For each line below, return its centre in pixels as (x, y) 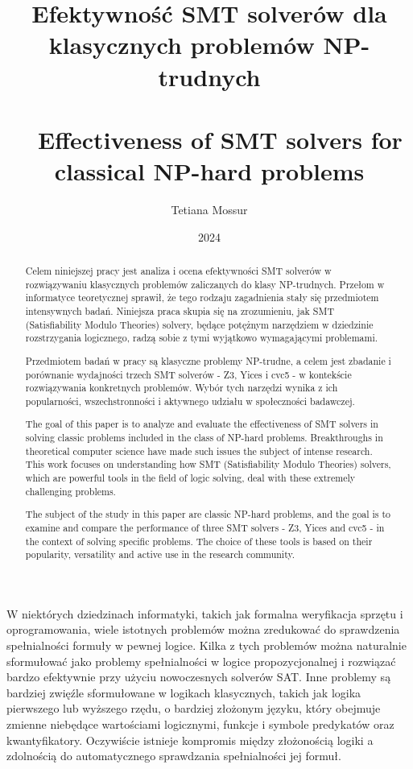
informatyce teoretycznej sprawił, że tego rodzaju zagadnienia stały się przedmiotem (202, 298)
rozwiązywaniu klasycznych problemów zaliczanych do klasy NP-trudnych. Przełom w (205, 284)
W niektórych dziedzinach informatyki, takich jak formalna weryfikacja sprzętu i (205, 613)
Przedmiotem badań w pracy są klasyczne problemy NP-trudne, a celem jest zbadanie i (208, 360)
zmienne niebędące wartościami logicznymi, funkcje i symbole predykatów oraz (200, 724)
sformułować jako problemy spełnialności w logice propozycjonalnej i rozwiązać (201, 661)
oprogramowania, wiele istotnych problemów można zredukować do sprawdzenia (203, 629)
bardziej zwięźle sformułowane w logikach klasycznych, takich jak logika (184, 692)
